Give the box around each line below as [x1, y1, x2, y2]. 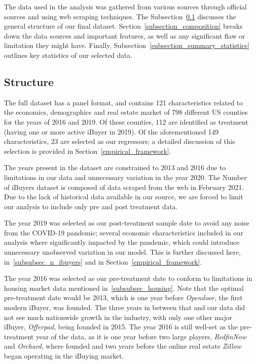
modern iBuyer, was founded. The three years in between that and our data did [4, 302, 245, 313]
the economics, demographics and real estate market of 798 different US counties [4, 107, 248, 117]
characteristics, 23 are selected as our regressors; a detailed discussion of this [4, 136, 235, 146]
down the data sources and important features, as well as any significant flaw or [4, 30, 245, 41]
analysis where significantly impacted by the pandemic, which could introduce [4, 237, 240, 247]
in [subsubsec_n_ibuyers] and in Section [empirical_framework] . [4, 256, 202, 267]
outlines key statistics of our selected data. [4, 49, 133, 60]
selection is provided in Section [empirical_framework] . [4, 145, 171, 156]
